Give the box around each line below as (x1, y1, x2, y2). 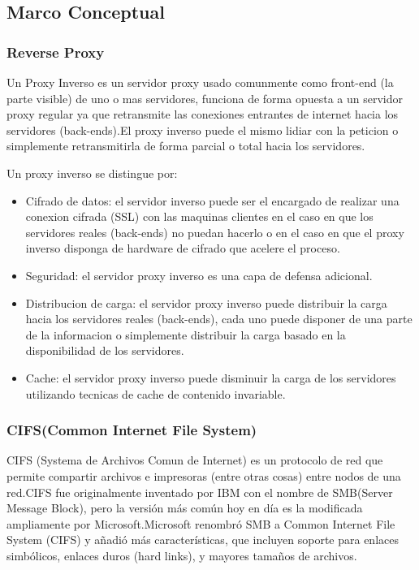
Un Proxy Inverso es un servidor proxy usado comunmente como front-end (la (6, 74, 394, 90)
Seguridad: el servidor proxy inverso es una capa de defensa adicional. (25, 266, 373, 283)
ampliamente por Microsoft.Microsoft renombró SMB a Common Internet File (6, 515, 395, 532)
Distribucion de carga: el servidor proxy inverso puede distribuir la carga (25, 294, 387, 311)
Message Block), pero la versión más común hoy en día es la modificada (6, 499, 363, 516)
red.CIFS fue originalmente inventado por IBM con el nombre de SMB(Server (6, 483, 393, 500)
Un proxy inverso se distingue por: (6, 164, 178, 181)
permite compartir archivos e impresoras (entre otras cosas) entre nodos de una (6, 467, 401, 484)
